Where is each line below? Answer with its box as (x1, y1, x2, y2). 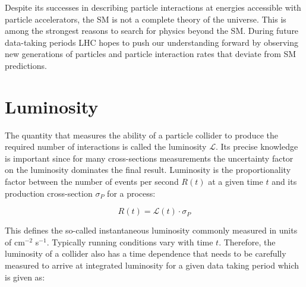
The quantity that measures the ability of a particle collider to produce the (5, 128, 278, 141)
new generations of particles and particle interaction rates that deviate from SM (5, 48, 296, 60)
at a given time (208, 175, 263, 188)
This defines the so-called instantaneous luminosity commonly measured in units (5, 224, 298, 236)
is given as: (5, 270, 45, 283)
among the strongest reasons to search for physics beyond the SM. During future (5, 24, 299, 37)
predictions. (5, 59, 47, 71)
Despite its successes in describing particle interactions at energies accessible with (5, 1, 301, 13)
